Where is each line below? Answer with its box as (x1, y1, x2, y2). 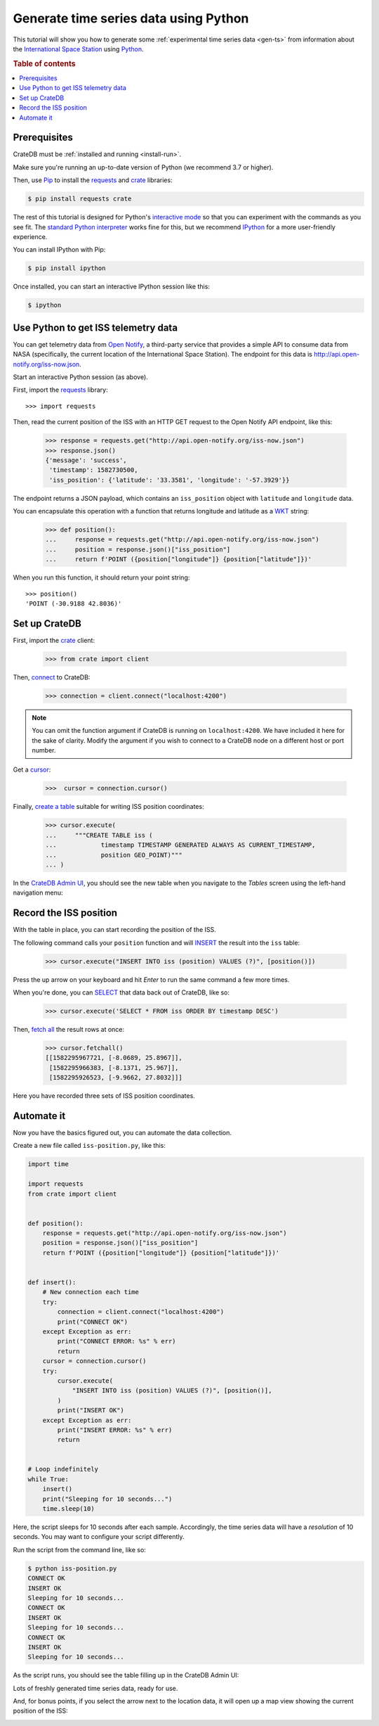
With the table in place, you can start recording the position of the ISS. (13, 926, 217, 934)
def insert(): (27, 1279, 77, 1286)
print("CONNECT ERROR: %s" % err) (57, 1337, 176, 1345)
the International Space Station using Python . (13, 44, 144, 53)
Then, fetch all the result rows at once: (13, 1025, 125, 1033)
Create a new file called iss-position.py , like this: (13, 1142, 166, 1150)
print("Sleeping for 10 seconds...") (42, 1495, 173, 1503)
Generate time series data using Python (13, 11, 249, 26)
